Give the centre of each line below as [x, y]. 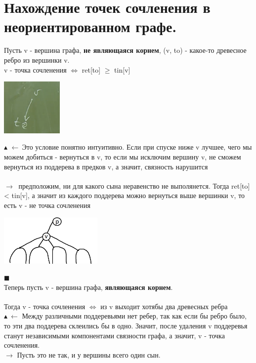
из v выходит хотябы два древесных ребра [164, 306]
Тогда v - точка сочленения [45, 306]
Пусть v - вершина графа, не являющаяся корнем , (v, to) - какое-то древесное [125, 50]
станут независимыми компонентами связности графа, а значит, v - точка [114, 335]
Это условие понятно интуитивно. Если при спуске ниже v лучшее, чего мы [137, 147]
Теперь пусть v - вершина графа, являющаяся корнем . [88, 287]
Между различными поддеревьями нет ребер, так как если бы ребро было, [134, 316]
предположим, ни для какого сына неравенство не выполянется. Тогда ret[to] [134, 185]
